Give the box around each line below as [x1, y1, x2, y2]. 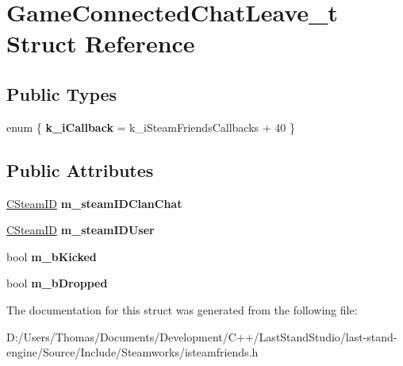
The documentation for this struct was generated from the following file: [6, 301, 358, 318]
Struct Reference [6, 27, 195, 60]
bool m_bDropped [6, 275, 108, 291]
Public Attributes [6, 157, 154, 182]
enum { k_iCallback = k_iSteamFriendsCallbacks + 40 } [6, 118, 295, 135]
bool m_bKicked [6, 248, 97, 264]
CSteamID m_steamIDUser [6, 222, 155, 238]
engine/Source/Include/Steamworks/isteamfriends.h [6, 344, 259, 360]
